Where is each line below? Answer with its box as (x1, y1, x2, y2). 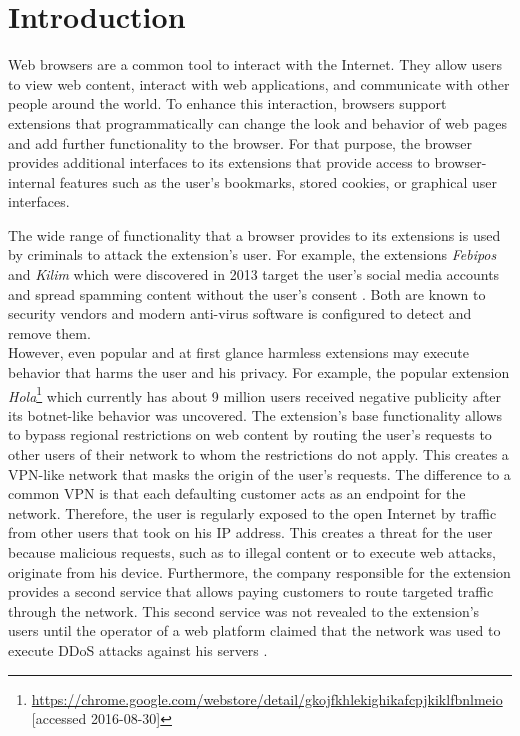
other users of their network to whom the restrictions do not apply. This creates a (8, 444, 509, 465)
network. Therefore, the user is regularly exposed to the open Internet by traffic (8, 502, 497, 523)
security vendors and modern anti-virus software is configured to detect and (8, 303, 472, 324)
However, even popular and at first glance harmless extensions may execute (8, 342, 469, 363)
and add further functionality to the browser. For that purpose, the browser (8, 132, 472, 153)
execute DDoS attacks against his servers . (8, 640, 268, 660)
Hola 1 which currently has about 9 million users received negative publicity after (8, 382, 502, 406)
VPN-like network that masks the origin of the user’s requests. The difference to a (8, 463, 511, 484)
